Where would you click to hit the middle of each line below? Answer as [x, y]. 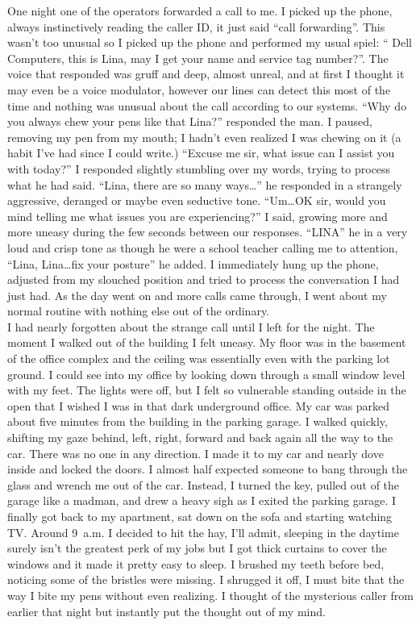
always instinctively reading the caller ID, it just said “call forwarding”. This [196, 26]
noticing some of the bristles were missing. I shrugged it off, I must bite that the [206, 579]
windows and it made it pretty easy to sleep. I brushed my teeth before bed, [196, 563]
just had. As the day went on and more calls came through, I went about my [197, 295]
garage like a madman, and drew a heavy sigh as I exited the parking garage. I [202, 500]
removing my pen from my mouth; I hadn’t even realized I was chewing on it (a [204, 137]
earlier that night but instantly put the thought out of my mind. [166, 611]
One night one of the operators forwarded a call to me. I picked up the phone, [200, 10]
